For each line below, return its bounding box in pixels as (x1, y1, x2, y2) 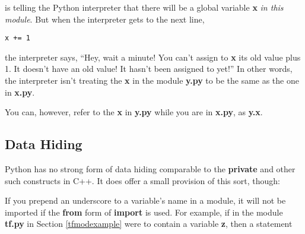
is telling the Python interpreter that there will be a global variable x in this (5, 1, 284, 13)
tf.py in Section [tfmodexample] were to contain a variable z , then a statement (5, 217, 293, 230)
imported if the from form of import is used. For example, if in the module (5, 205, 283, 218)
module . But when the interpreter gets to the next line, (5, 12, 205, 25)
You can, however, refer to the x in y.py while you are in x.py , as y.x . (5, 106, 263, 118)
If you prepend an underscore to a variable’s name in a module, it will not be (5, 194, 286, 207)
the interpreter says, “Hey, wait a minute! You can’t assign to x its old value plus (5, 50, 301, 63)
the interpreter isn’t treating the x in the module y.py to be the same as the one (5, 74, 299, 87)
